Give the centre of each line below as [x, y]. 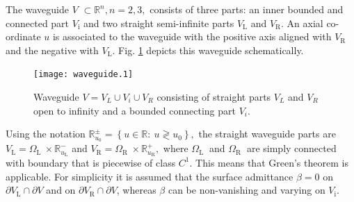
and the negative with [52, 50]
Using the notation [46, 134]
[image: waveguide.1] [83, 75]
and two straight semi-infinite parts [159, 23]
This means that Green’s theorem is [272, 162]
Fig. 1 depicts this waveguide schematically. [211, 50]
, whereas [136, 190]
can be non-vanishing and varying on [247, 190]
